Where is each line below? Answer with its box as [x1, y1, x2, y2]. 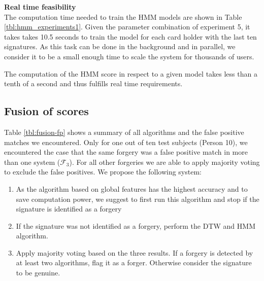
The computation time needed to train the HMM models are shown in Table [4, 11, 242, 22]
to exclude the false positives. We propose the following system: [4, 166, 202, 177]
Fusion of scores [4, 103, 89, 119]
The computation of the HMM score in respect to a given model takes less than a [4, 68, 257, 79]
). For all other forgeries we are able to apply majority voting [69, 156, 260, 167]
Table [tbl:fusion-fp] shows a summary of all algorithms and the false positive [4, 126, 244, 137]
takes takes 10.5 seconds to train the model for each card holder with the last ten [4, 31, 257, 42]
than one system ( [4, 156, 60, 167]
